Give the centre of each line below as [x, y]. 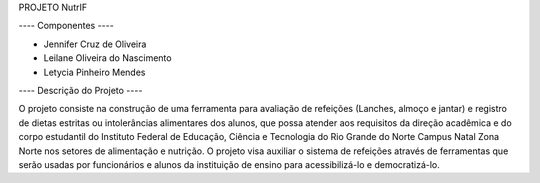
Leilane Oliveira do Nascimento [107, 58]
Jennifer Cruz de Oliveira [95, 44]
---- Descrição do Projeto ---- [80, 90]
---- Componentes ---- [66, 26]
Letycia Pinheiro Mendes [94, 72]
